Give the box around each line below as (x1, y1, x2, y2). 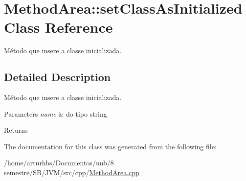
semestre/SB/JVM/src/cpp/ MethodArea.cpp (4, 167, 139, 178)
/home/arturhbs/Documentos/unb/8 (4, 158, 114, 168)
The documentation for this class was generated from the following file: (4, 141, 217, 151)
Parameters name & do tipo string (4, 108, 107, 119)
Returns (4, 125, 28, 135)
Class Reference (4, 17, 113, 37)
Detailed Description (4, 69, 111, 84)
